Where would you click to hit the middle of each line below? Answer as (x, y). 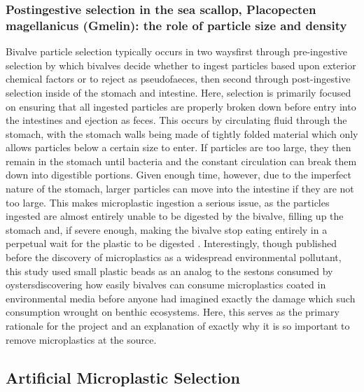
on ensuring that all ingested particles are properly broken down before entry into (181, 106)
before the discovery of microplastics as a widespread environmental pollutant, (174, 257)
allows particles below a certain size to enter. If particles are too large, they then (178, 147)
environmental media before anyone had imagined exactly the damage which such (181, 298)
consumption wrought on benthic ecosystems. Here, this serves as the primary (173, 312)
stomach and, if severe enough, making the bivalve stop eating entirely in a (167, 229)
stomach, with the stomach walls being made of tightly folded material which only (182, 133)
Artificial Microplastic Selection (123, 377)
